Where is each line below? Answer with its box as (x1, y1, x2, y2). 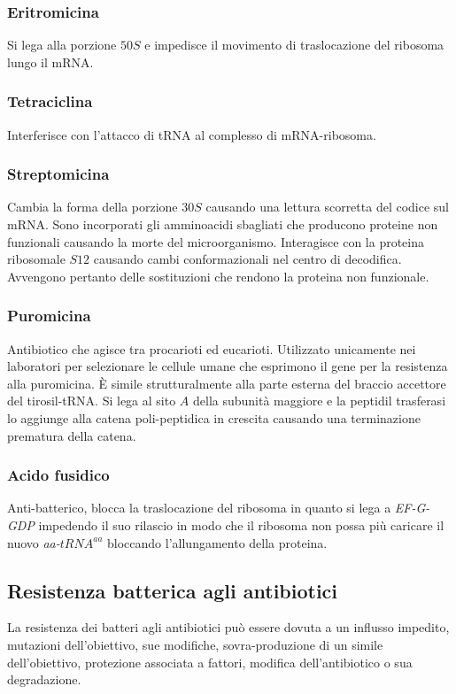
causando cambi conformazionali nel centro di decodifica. (93, 250, 402, 268)
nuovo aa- (7, 533, 60, 551)
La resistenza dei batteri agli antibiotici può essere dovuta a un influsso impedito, (7, 618, 450, 636)
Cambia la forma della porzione (7, 197, 178, 216)
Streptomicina (7, 163, 110, 185)
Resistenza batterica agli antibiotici (7, 576, 338, 604)
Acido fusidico (7, 464, 110, 486)
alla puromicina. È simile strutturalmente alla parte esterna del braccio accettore (7, 374, 446, 392)
